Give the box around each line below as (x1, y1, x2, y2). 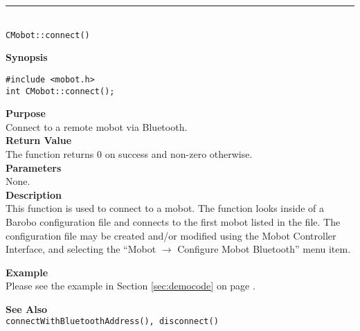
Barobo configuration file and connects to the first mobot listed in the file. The (6, 214, 341, 229)
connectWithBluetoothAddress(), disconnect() (6, 316, 219, 327)
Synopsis (6, 50, 48, 64)
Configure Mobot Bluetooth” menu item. (177, 242, 351, 256)
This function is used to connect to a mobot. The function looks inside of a (6, 201, 325, 215)
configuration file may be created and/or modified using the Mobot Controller (6, 228, 336, 242)
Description (6, 187, 62, 202)
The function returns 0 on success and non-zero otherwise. (6, 146, 253, 161)
